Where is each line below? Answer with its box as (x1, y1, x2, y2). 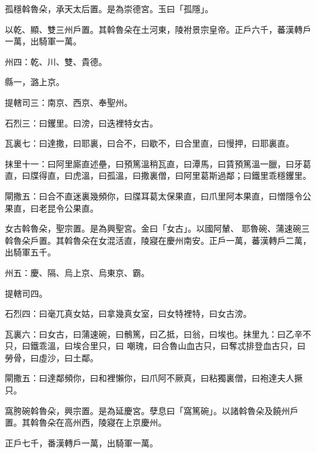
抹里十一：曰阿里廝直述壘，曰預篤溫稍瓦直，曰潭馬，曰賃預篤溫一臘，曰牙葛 (5, 157, 311, 170)
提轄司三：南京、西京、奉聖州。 (5, 95, 132, 108)
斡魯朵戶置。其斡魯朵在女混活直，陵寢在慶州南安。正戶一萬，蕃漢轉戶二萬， (5, 233, 311, 246)
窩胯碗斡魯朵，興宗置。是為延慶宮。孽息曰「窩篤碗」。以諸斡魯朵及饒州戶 (5, 404, 298, 417)
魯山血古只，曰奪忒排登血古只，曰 (169, 339, 306, 352)
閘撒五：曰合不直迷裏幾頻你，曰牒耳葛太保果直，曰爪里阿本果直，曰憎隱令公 (5, 189, 311, 202)
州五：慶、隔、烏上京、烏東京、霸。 (5, 266, 149, 278)
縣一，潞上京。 (5, 75, 64, 88)
